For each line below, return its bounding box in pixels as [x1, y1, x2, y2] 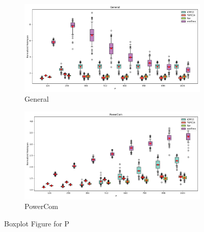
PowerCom [24, 201, 58, 212]
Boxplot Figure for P [4, 218, 69, 228]
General [24, 94, 49, 104]
